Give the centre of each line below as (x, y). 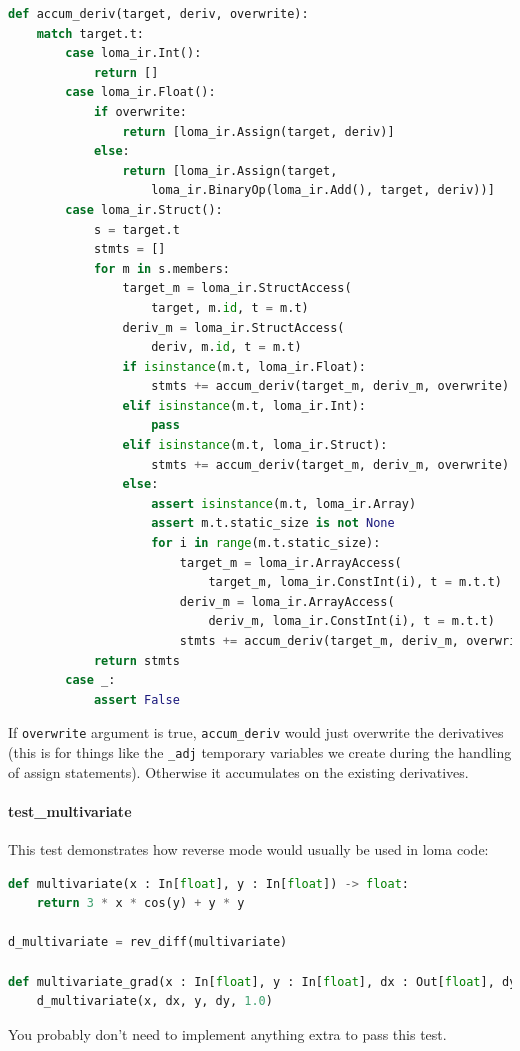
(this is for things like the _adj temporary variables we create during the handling (260, 752)
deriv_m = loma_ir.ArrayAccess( (287, 601)
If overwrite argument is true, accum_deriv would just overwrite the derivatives (256, 732)
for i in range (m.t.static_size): (266, 543)
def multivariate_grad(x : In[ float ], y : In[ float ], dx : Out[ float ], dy (262, 981)
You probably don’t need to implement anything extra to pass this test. (227, 1033)
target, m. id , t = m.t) (230, 307)
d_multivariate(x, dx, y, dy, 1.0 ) (154, 1001)
